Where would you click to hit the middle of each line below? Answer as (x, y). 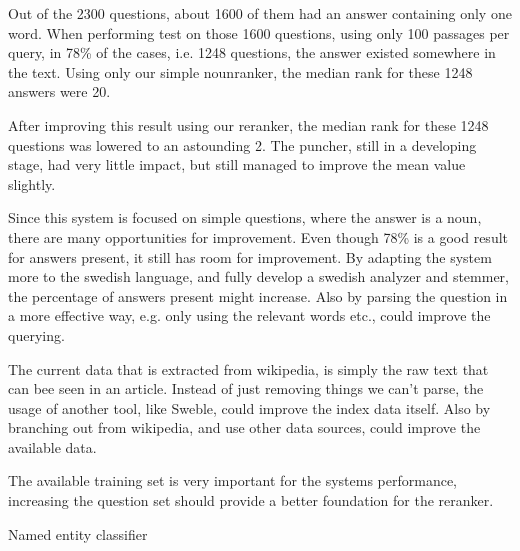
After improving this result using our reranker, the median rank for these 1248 (248, 124)
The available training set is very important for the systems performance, (232, 480)
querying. (36, 334)
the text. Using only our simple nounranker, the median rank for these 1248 (240, 71)
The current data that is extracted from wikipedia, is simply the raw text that (248, 368)
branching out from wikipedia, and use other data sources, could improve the (244, 427)
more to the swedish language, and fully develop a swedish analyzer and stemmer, (258, 276)
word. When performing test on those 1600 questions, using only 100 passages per (259, 32)
